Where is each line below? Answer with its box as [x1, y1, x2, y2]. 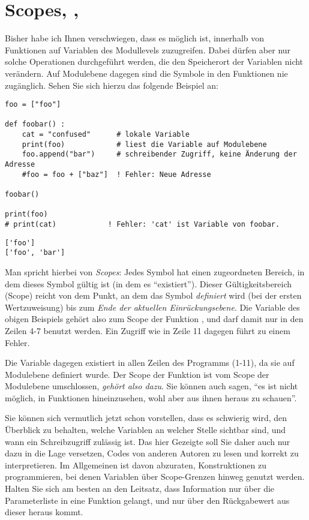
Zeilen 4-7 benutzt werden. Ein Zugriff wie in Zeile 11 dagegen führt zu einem [5, 324, 290, 336]
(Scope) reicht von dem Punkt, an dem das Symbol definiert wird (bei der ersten [5, 289, 302, 302]
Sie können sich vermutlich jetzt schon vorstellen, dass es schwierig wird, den [5, 411, 287, 424]
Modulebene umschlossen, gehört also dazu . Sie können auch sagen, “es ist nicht [5, 380, 298, 392]
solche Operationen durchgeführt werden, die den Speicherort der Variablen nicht [5, 55, 304, 68]
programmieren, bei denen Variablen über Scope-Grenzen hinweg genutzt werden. [5, 470, 305, 483]
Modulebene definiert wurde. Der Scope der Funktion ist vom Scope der [5, 368, 269, 380]
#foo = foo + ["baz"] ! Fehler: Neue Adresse [22, 170, 211, 179]
